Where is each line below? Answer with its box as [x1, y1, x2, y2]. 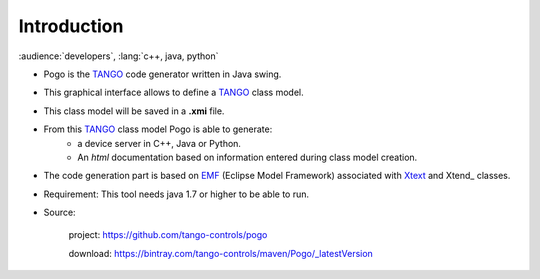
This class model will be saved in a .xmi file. [43, 105, 225, 117]
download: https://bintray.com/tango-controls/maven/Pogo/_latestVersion [68, 247, 374, 259]
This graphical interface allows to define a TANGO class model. [43, 86, 304, 99]
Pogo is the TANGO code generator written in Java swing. [43, 68, 282, 80]
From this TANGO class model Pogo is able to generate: [43, 123, 273, 135]
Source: [43, 206, 76, 219]
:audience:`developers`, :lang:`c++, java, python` [18, 50, 219, 62]
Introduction [18, 15, 124, 37]
